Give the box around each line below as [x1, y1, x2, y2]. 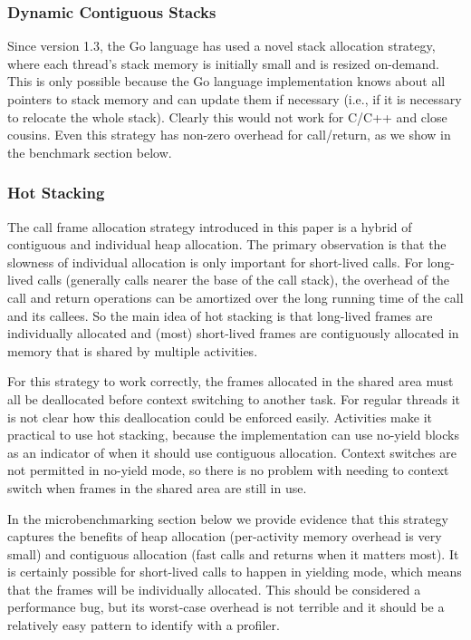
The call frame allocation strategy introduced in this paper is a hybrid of [7, 217, 412, 236]
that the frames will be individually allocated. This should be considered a [7, 579, 421, 598]
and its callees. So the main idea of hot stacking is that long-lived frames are [7, 305, 433, 325]
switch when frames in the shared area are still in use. [7, 478, 307, 497]
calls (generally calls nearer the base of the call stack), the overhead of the [37, 270, 450, 289]
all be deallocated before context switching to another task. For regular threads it [7, 389, 461, 408]
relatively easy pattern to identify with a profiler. [7, 616, 280, 635]
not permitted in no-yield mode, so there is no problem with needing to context [7, 461, 449, 480]
